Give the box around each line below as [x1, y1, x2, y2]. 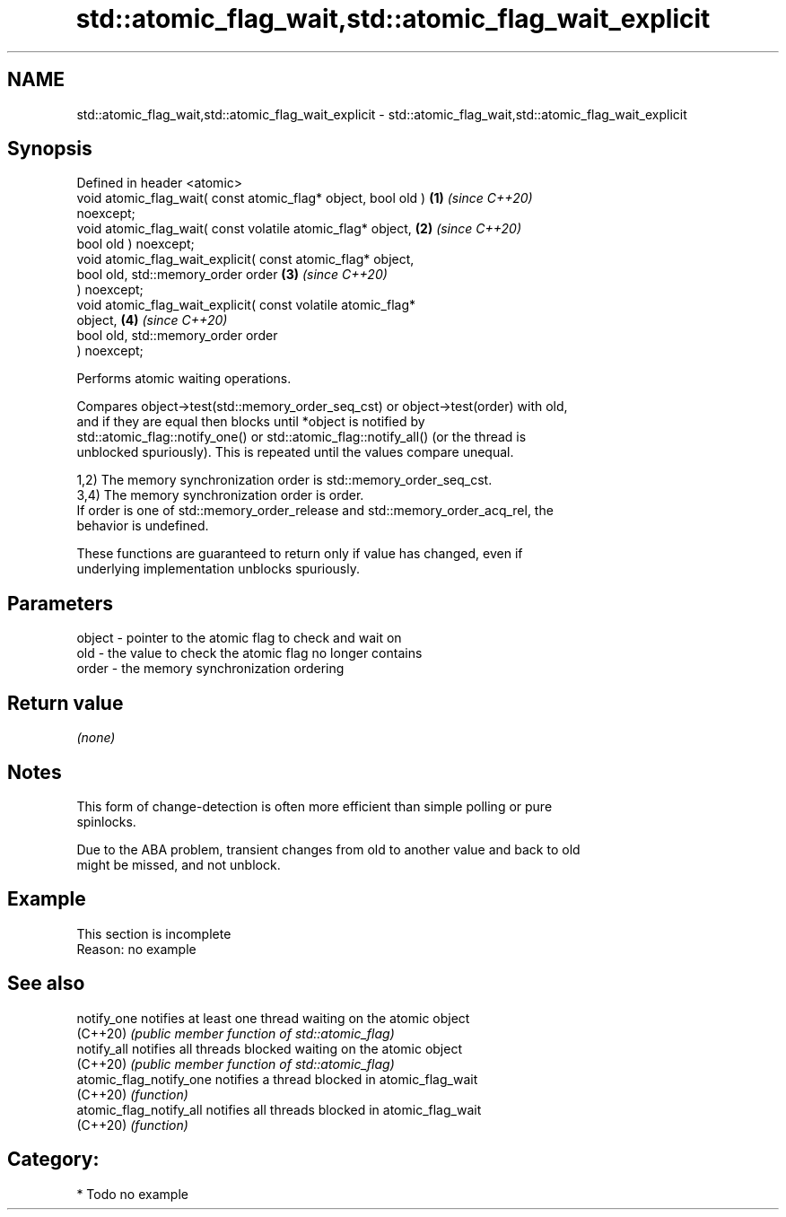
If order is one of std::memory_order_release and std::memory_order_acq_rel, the [76, 503, 554, 519]
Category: [7, 1148, 100, 1171]
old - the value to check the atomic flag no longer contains [76, 645, 423, 661]
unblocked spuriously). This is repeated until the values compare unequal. [76, 444, 514, 460]
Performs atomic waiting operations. [76, 371, 292, 387]
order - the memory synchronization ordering [76, 661, 345, 677]
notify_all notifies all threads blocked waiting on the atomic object [76, 1040, 462, 1056]
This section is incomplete [76, 925, 231, 941]
